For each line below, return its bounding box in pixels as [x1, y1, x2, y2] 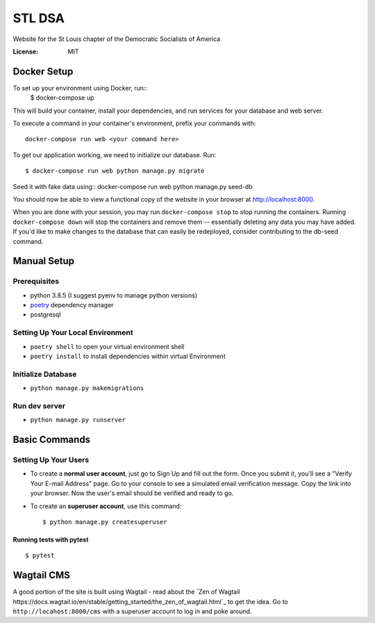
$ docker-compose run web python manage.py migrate [25, 167, 205, 175]
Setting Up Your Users [12, 455, 90, 465]
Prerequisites [12, 277, 59, 286]
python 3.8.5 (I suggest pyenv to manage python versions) [30, 291, 198, 299]
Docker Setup [12, 65, 74, 77]
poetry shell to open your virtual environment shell [30, 342, 185, 350]
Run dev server [12, 400, 66, 410]
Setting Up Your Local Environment [12, 327, 133, 337]
